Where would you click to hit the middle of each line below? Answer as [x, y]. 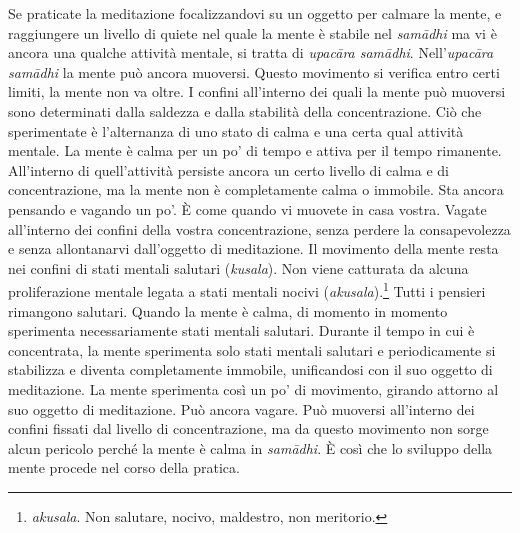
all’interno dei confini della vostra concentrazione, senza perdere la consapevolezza [259, 228]
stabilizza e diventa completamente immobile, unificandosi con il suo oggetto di [250, 369]
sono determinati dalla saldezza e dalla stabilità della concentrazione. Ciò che [245, 110]
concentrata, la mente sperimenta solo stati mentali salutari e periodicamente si [252, 349]
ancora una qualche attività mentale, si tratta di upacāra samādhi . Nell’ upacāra [251, 52]
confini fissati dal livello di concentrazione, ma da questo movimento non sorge [248, 428]
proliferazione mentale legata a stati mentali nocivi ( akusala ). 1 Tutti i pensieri [247, 289]
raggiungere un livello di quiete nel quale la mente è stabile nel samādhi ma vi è [252, 32]
